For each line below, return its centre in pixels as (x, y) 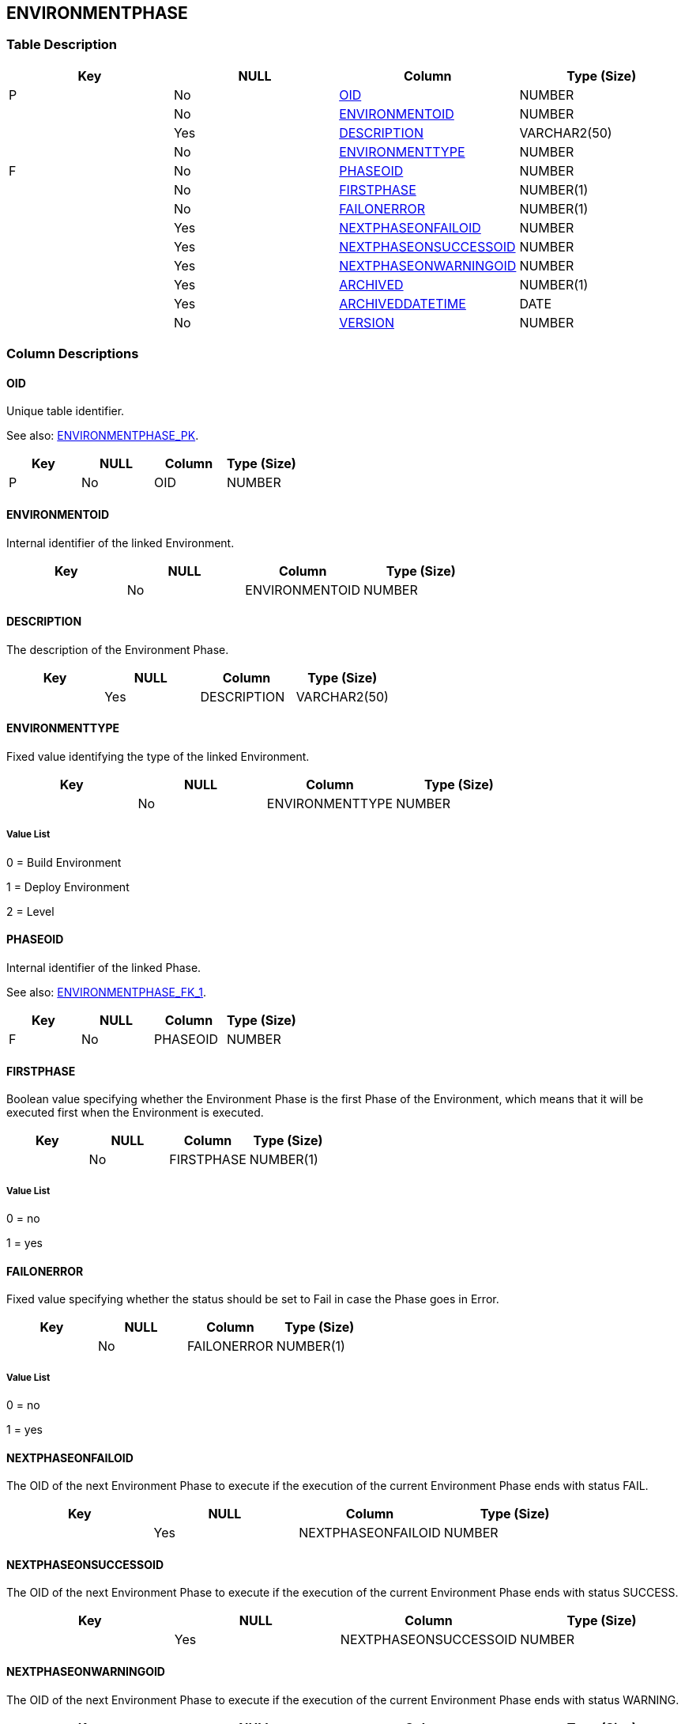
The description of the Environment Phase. (118, 649)
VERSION (367, 322)
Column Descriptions (73, 354)
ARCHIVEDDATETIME (403, 303)
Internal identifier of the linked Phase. (104, 968)
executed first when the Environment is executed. (135, 1113)
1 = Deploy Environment (68, 887)
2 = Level (30, 911)
